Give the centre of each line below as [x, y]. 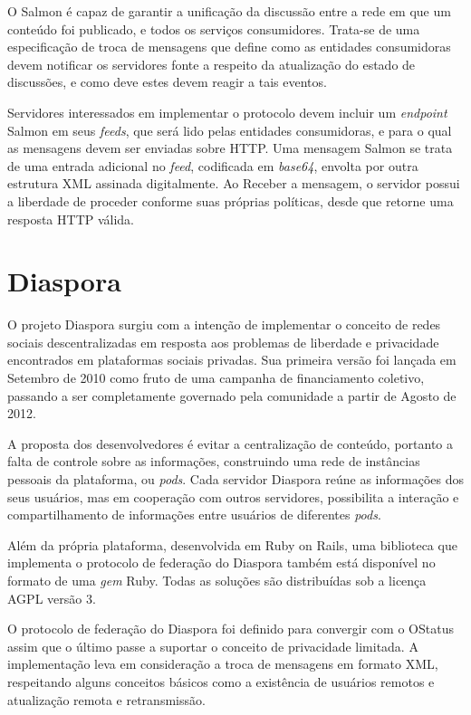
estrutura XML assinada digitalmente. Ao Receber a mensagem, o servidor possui [234, 183]
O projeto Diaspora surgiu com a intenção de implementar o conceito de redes [224, 324]
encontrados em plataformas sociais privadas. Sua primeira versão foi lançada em [232, 360]
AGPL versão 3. [52, 598]
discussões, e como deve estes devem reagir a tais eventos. [167, 82]
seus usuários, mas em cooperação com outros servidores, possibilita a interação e [233, 496]
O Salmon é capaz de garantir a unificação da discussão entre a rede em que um [229, 11]
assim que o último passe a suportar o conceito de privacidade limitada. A [213, 646]
